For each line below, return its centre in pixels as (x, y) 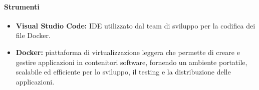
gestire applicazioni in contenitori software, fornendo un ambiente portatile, (132, 62)
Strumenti (22, 6)
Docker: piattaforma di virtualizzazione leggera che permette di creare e (128, 52)
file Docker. (33, 35)
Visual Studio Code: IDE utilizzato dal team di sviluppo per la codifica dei (136, 25)
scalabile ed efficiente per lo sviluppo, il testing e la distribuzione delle (123, 72)
